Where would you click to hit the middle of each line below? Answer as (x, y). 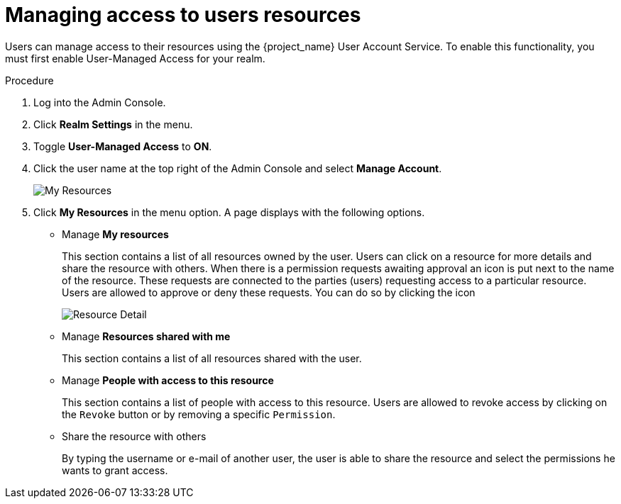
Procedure (29, 80)
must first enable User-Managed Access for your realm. (135, 58)
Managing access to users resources (183, 15)
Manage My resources (115, 234)
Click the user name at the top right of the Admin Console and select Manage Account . (238, 168)
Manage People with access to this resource (168, 380)
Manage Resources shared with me (146, 336)
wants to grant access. (115, 470)
